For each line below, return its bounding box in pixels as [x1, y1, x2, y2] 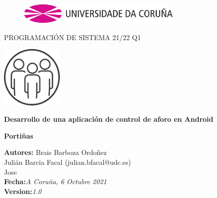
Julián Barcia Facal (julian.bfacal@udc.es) [4, 156, 131, 167]
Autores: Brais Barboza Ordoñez [4, 147, 107, 157]
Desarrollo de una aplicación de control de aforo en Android [4, 114, 214, 124]
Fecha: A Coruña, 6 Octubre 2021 [4, 176, 107, 187]
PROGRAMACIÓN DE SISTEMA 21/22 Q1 [4, 32, 141, 42]
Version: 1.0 [4, 186, 42, 196]
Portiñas [4, 130, 34, 141]
